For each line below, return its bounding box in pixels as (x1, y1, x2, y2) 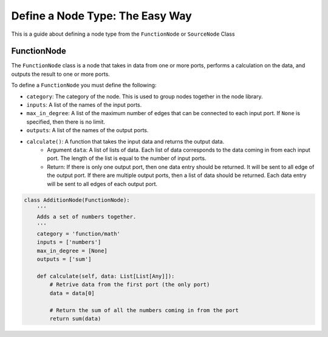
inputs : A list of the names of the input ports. (26, 101, 142, 108)
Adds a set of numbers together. (36, 213, 137, 221)
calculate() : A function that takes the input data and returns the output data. (26, 138, 225, 145)
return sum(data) (49, 315, 101, 322)
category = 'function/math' (36, 230, 121, 238)
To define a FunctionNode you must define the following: (11, 82, 157, 89)
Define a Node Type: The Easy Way (11, 9, 193, 22)
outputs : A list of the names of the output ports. (26, 127, 149, 134)
